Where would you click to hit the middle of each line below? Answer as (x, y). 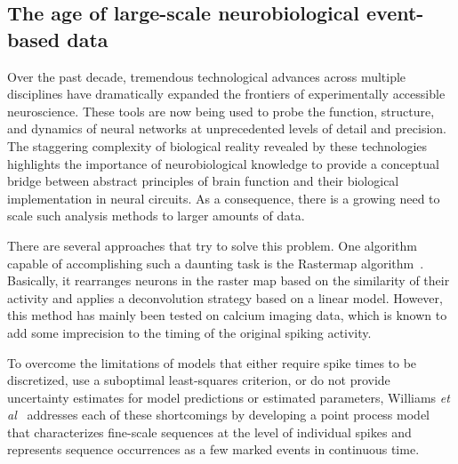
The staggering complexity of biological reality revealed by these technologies (217, 145)
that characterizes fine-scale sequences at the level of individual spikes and (209, 432)
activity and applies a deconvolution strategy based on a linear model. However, (225, 297)
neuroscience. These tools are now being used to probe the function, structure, (221, 111)
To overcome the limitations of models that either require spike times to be (212, 362)
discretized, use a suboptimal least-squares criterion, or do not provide (199, 380)
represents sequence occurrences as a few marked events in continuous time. (213, 449)
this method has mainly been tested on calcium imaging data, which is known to (227, 315)
